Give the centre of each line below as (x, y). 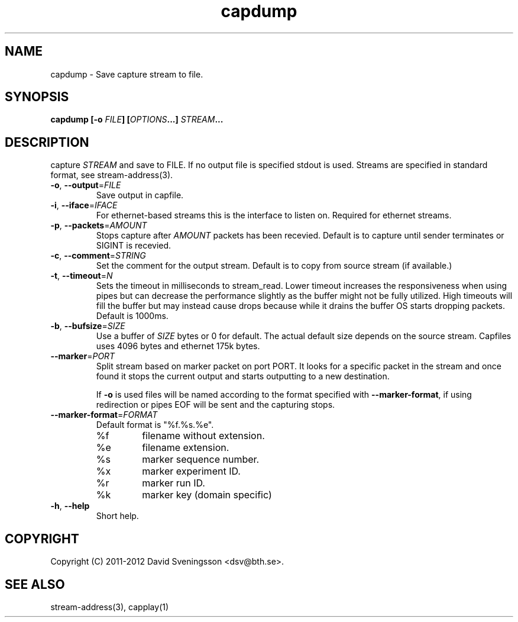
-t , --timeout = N (82, 276)
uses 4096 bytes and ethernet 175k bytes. (178, 346)
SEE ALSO (35, 584)
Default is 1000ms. (132, 316)
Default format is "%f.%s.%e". (155, 425)
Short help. (117, 516)
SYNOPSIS (37, 97)
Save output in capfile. (140, 195)
